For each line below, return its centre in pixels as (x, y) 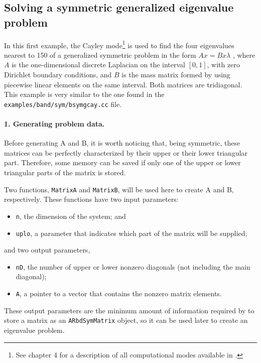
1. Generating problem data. (54, 124)
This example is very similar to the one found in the (84, 94)
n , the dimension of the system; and (71, 216)
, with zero (223, 65)
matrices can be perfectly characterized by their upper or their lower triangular (126, 152)
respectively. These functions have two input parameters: (91, 199)
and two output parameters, (47, 250)
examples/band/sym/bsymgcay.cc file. (63, 104)
